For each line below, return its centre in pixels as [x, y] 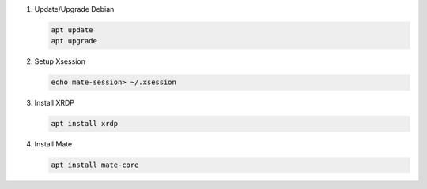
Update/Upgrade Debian [74, 9]
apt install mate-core [95, 165]
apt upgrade [74, 41]
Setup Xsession [60, 61]
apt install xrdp [85, 124]
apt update [72, 30]
